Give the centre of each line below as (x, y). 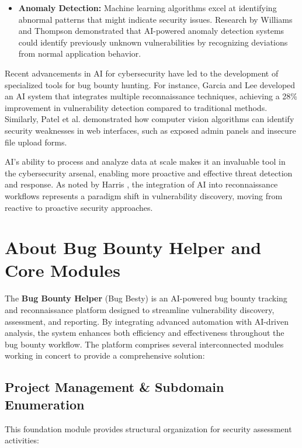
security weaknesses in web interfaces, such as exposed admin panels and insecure (150, 130)
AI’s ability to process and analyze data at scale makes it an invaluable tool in (145, 162)
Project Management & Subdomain (114, 387)
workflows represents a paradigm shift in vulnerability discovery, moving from (144, 195)
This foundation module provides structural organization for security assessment (148, 428)
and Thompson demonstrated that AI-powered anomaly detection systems (151, 31)
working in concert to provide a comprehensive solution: (105, 355)
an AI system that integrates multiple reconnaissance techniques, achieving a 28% (151, 96)
